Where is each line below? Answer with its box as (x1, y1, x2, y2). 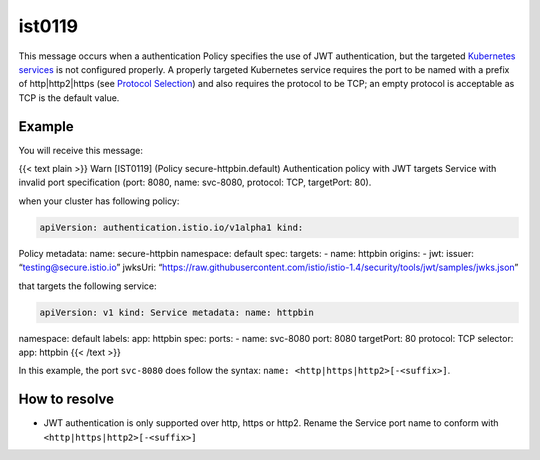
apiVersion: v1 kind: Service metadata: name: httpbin (39, 306, 314, 318)
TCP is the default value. (18, 91, 120, 104)
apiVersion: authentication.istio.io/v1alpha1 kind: (39, 221, 304, 233)
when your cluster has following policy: (18, 195, 180, 207)
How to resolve (18, 391, 115, 408)
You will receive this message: (18, 144, 144, 156)
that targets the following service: (18, 280, 157, 292)
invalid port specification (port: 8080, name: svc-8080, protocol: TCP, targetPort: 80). (18, 176, 372, 189)
